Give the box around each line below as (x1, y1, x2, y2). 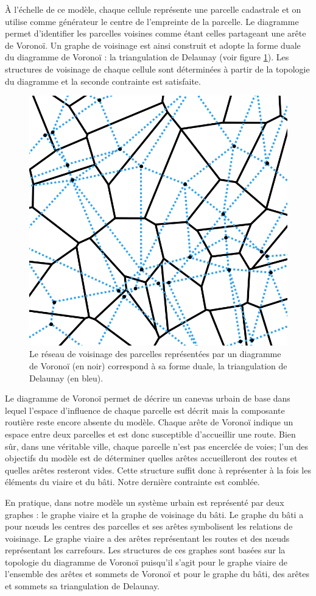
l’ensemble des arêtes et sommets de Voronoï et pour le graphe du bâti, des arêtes (5, 567, 309, 580)
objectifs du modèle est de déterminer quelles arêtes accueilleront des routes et (5, 452, 298, 464)
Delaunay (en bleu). (29, 371, 104, 384)
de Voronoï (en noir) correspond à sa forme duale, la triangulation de (29, 359, 287, 372)
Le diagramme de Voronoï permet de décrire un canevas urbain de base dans (5, 392, 290, 405)
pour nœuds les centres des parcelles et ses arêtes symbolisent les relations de (5, 520, 293, 533)
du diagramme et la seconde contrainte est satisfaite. (5, 74, 201, 87)
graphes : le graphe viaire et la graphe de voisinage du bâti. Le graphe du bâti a (5, 508, 304, 520)
